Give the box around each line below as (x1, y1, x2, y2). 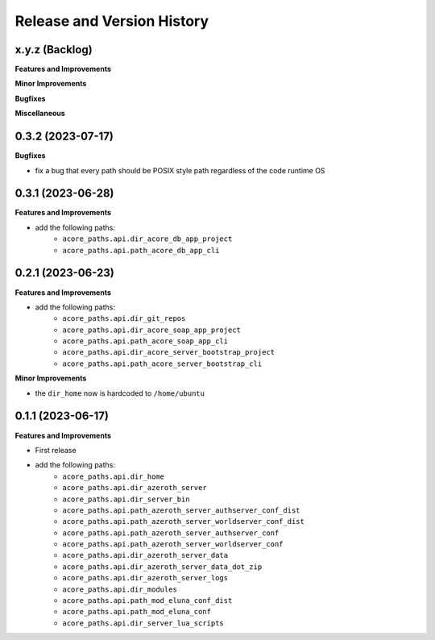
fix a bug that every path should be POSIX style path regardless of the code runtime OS (35, 165, 325, 175)
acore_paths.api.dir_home (62, 472, 165, 481)
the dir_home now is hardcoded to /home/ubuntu (35, 388, 205, 398)
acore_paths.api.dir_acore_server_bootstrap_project (62, 347, 275, 357)
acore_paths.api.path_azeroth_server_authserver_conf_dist (62, 505, 301, 515)
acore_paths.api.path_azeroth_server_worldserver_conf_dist (62, 517, 305, 526)
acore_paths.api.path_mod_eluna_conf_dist (62, 596, 233, 605)
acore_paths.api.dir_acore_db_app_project (62, 235, 233, 243)
